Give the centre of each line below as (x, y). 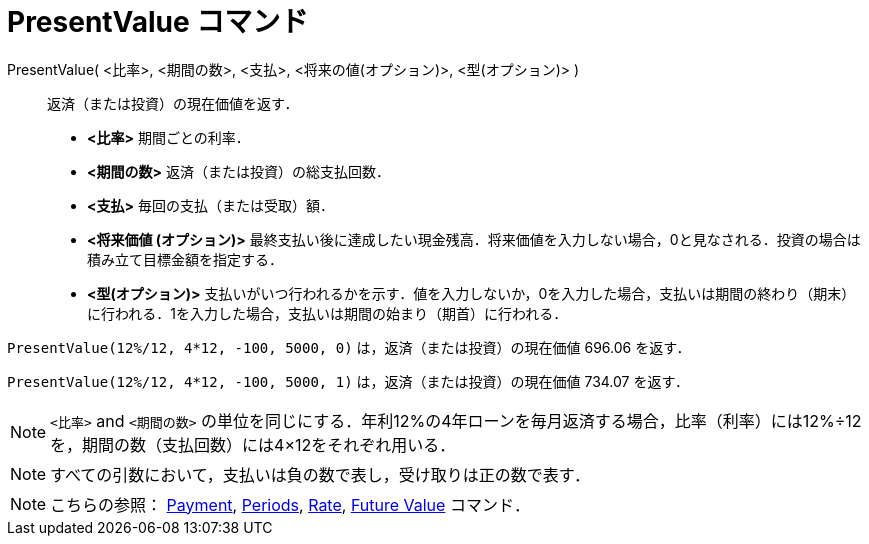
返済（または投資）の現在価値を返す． (173, 103)
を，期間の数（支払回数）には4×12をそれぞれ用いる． (253, 444)
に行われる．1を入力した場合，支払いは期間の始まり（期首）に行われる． (327, 313)
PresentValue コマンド (158, 22)
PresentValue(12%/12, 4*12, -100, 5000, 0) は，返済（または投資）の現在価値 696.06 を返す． (349, 347)
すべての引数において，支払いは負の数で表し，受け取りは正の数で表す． (320, 474)
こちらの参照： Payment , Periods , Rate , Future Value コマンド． (290, 504)
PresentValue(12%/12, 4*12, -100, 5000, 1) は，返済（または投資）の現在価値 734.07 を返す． (348, 381)
